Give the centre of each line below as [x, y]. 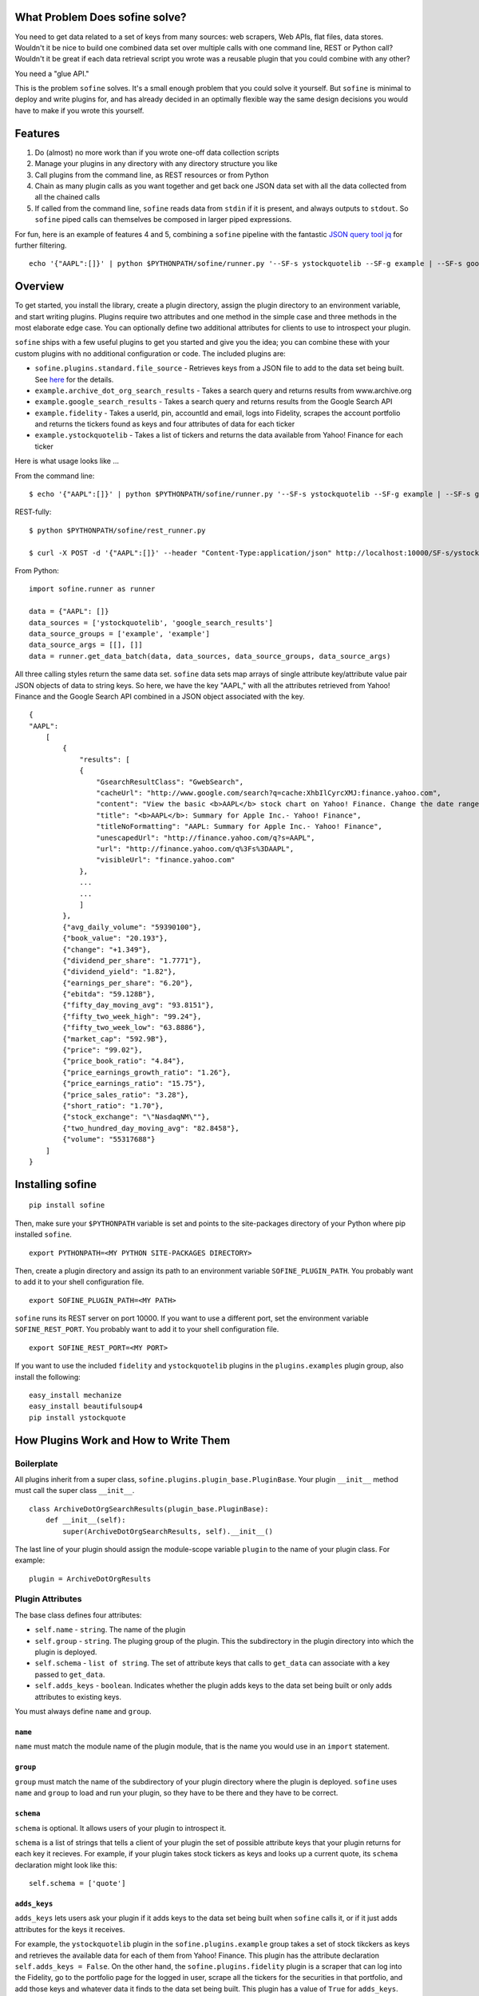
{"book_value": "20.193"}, [115, 939]
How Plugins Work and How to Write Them [123, 1440]
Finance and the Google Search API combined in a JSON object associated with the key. [160, 696]
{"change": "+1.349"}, [107, 949]
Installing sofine [56, 1184]
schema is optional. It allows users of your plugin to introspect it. [121, 1828]
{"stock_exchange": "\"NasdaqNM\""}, [137, 1117]
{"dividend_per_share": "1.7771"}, [132, 960]
